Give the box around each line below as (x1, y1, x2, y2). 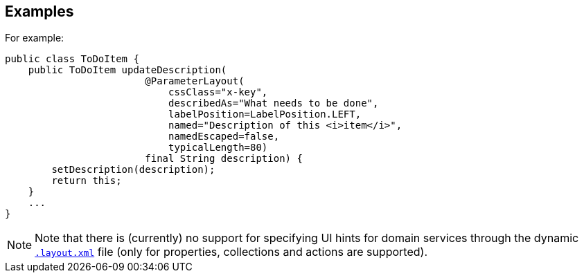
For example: (5, 32, 64, 44)
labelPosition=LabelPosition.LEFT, (168, 109, 362, 120)
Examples (5, 3, 74, 20)
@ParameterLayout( (145, 75, 245, 87)
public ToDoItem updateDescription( (28, 64, 227, 76)
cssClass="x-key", (168, 86, 268, 98)
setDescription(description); (51, 164, 215, 176)
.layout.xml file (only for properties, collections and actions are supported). (35, 245, 428, 259)
